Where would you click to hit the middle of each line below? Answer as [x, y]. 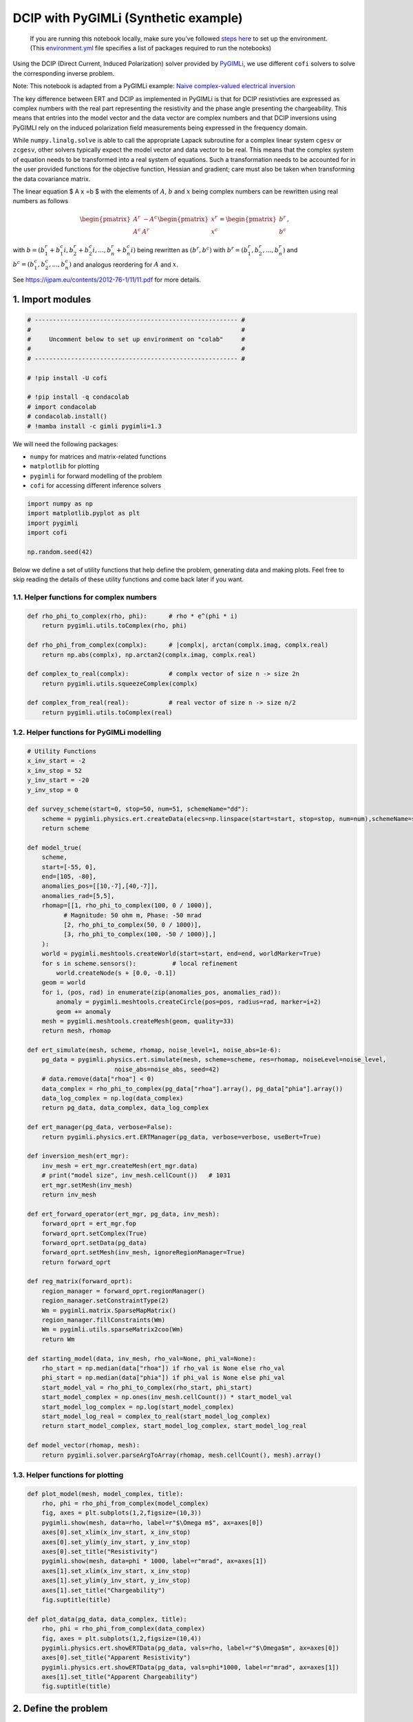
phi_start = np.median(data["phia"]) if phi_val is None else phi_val [163, 1378]
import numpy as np [60, 504]
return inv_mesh [69, 1194]
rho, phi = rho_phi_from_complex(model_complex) [125, 1504]
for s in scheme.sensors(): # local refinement [140, 963]
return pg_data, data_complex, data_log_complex [125, 1108]
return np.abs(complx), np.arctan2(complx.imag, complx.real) [149, 655]
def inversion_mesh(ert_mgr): [78, 1156]
